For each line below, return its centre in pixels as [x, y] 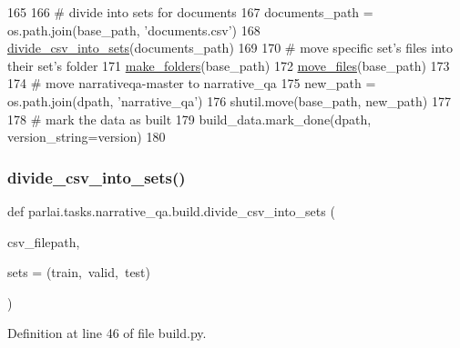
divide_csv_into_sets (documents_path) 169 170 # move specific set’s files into [230, 48]
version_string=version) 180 [87, 137]
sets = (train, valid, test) [79, 272]
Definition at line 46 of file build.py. [107, 333]
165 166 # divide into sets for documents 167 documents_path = [190, 12]
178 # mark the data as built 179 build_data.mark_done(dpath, [189, 119]
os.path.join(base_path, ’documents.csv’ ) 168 [134, 30]
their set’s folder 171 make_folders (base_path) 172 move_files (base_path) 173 [229, 65]
